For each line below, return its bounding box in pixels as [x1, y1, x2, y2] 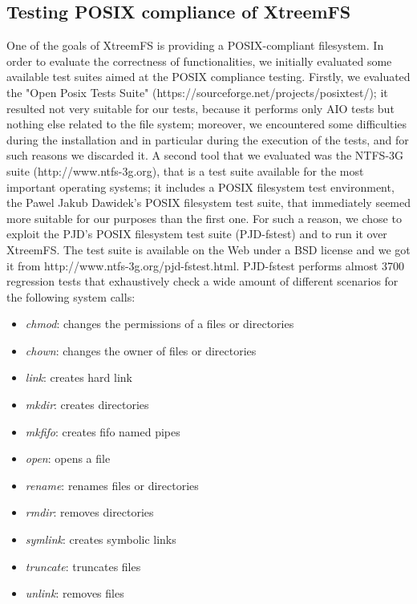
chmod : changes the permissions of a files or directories [25, 315, 294, 332]
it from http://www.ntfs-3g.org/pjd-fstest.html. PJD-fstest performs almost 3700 [6, 257, 404, 274]
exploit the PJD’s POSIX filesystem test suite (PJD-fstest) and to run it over [6, 225, 387, 242]
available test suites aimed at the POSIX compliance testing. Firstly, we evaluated [6, 68, 411, 85]
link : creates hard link [25, 369, 132, 386]
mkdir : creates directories [25, 396, 149, 413]
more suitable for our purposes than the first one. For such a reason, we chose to [6, 209, 402, 226]
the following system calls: [6, 288, 136, 305]
